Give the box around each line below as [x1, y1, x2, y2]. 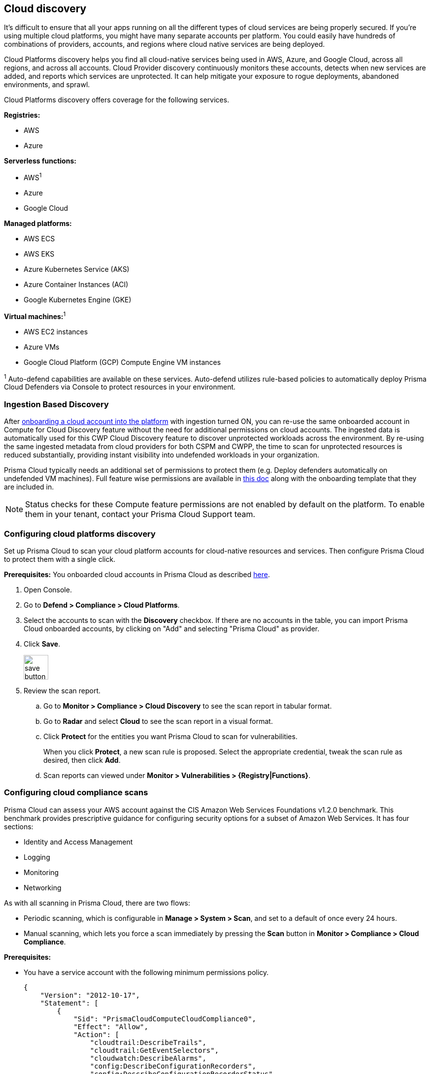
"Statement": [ [40, 999, 99, 1007]
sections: [4, 822, 33, 831]
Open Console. [24, 585, 72, 594]
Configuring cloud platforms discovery [4, 528, 156, 539]
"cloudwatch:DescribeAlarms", [90, 1054, 206, 1062]
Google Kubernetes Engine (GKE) [24, 295, 132, 304]
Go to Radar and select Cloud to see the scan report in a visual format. [43, 716, 273, 725]
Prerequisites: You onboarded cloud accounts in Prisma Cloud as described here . [4, 570, 270, 579]
